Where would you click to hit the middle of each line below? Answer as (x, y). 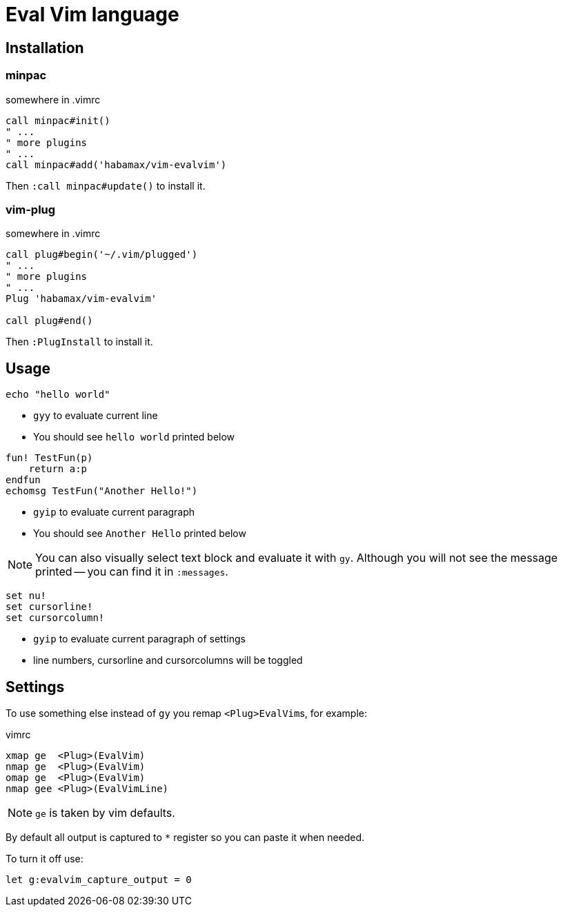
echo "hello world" (58, 395)
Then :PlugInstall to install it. (79, 342)
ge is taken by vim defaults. (105, 812)
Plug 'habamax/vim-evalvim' (81, 299)
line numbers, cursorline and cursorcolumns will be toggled (168, 660)
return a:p (58, 469)
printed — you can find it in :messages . (132, 572)
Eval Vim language (92, 14)
